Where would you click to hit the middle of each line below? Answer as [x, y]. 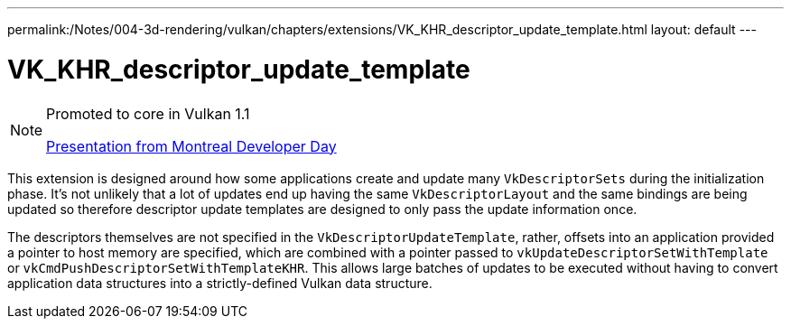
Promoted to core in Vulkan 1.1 [148, 113]
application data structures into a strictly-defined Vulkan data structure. [220, 283]
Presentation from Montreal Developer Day [191, 146]
